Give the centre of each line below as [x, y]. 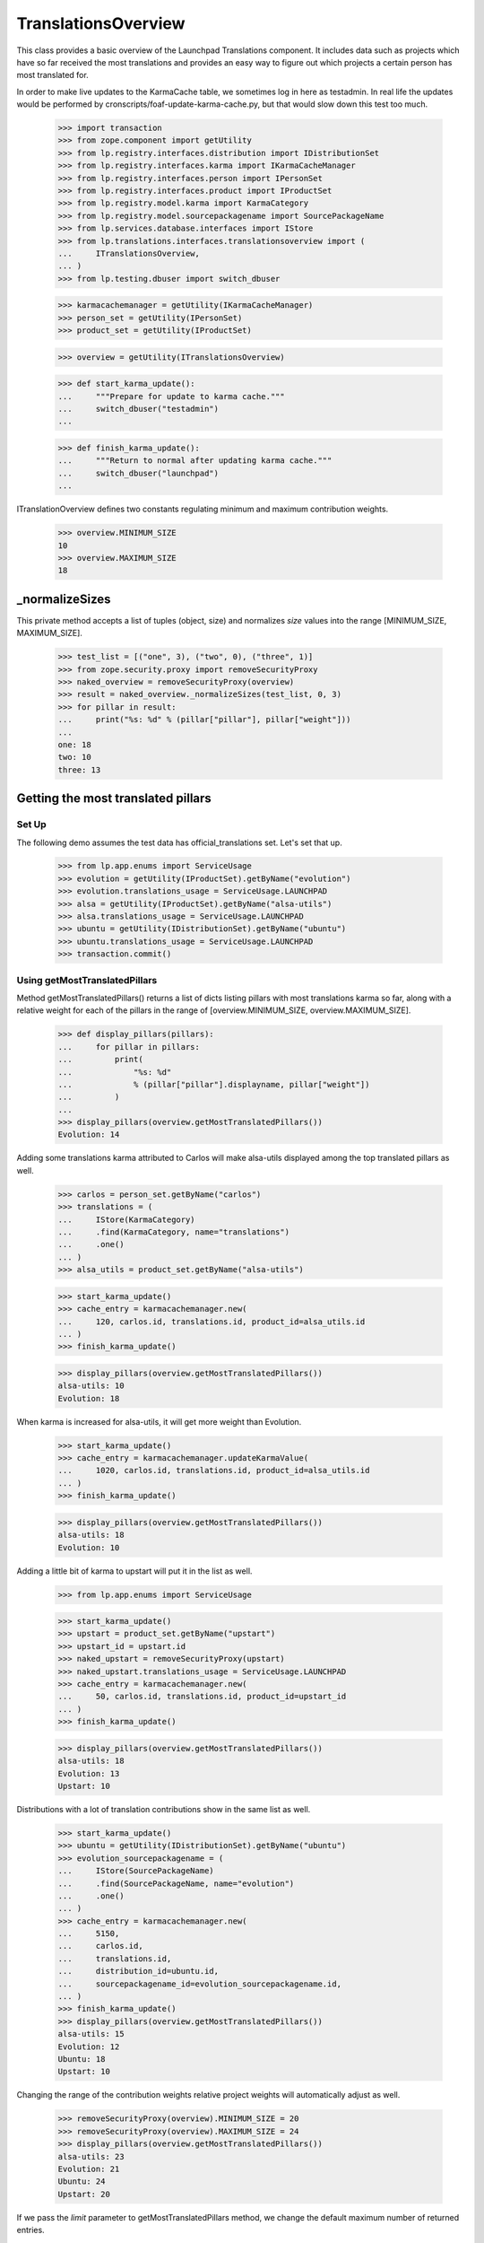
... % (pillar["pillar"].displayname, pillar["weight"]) [214, 1084]
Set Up [31, 825]
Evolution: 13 [89, 1773]
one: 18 [74, 744]
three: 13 [79, 770]
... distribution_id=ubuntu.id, [138, 1971]
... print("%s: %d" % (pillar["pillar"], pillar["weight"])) [204, 720]
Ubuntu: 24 [82, 2182]
